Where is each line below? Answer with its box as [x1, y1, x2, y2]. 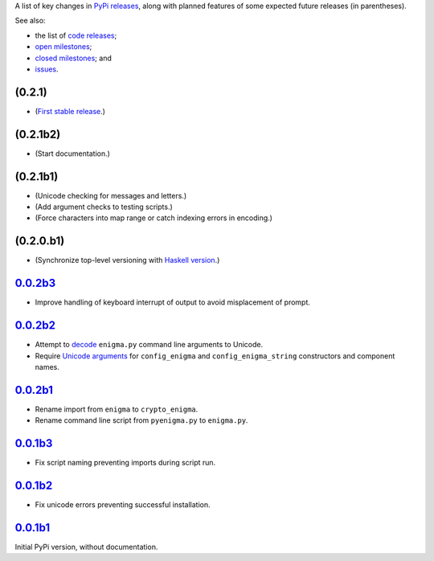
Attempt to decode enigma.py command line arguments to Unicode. [35, 340, 264, 350]
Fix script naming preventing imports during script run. [35, 458, 216, 468]
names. [35, 362, 59, 371]
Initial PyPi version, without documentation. [14, 542, 158, 551]
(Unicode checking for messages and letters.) [35, 190, 187, 200]
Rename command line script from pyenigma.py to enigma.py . [35, 416, 248, 425]
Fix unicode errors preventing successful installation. [35, 500, 211, 510]
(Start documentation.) [35, 149, 110, 158]
